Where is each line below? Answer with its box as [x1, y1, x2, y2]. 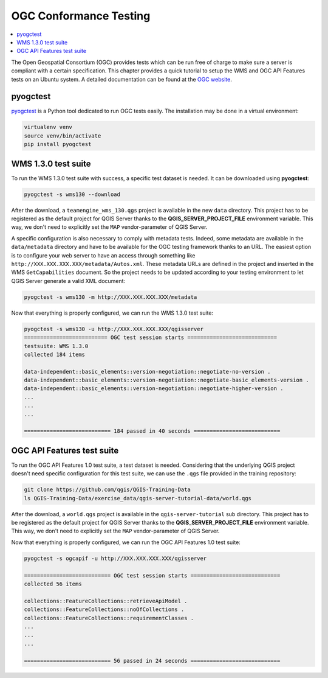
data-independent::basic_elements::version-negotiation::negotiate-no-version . [24, 368, 271, 375]
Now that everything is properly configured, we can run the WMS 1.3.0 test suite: [11, 309, 214, 316]
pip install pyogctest [24, 141, 92, 148]
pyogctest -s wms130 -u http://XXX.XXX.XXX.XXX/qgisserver [24, 326, 203, 332]
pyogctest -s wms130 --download [24, 190, 121, 198]
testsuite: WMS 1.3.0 [24, 343, 89, 349]
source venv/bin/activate [24, 132, 101, 139]
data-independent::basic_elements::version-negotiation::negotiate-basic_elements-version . [24, 377, 309, 383]
